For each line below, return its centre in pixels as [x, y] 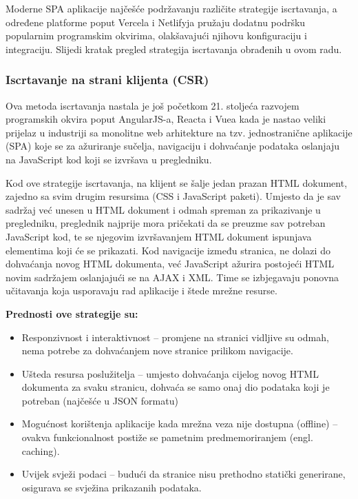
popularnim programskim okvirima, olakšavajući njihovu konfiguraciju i [156, 35]
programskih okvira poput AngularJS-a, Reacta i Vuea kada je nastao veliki [166, 119]
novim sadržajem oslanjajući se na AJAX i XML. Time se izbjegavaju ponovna [172, 277]
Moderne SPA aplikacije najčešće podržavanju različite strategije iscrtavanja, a [171, 8]
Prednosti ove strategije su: [72, 313]
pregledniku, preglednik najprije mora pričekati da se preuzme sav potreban [166, 223]
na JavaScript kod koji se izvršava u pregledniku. [109, 159]
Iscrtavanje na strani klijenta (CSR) [107, 80]
